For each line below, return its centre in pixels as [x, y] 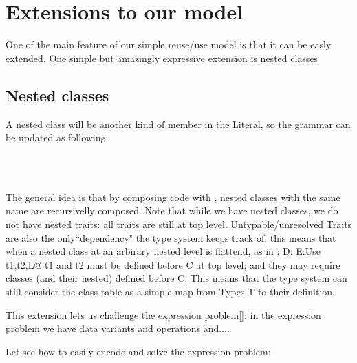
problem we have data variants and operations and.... [118, 328]
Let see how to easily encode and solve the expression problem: [138, 351]
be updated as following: [57, 137]
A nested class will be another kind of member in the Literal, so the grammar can [178, 124]
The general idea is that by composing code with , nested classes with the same [173, 197]
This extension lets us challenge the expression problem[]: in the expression [163, 314]
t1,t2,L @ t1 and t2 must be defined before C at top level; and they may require [173, 264]
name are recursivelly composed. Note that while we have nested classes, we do [172, 210]
